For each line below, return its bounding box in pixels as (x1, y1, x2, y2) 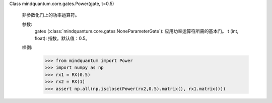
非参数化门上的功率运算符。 (22, 12, 80, 18)
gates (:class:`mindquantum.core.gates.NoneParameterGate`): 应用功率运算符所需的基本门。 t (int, (34, 28, 239, 34)
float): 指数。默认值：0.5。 (34, 35, 90, 41)
